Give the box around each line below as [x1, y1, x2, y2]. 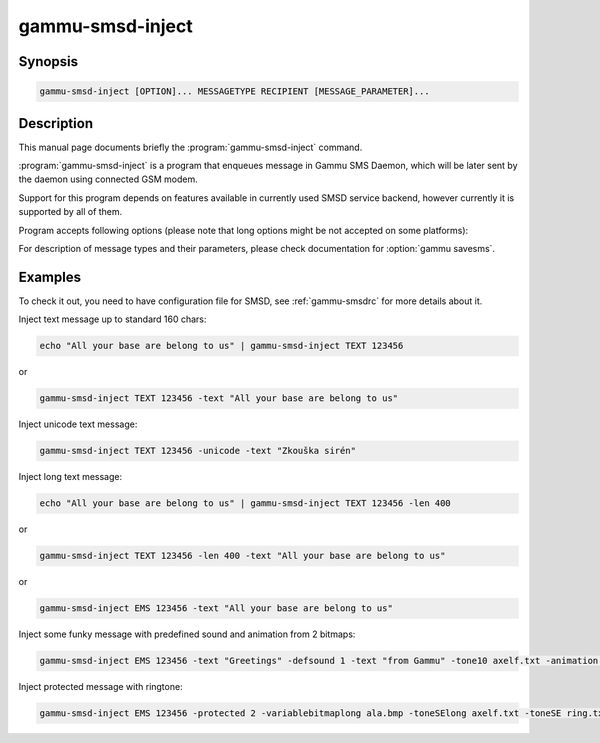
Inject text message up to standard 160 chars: [18, 313, 207, 325]
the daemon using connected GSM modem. [18, 173, 199, 185]
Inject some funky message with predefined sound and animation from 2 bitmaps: [18, 628, 356, 640]
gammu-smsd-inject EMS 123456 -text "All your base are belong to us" [39, 603, 394, 614]
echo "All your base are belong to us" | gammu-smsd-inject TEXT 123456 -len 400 [39, 498, 452, 509]
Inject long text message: [18, 471, 123, 483]
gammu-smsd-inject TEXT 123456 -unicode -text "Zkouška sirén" [39, 445, 357, 457]
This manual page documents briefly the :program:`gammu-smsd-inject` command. [18, 141, 363, 153]
